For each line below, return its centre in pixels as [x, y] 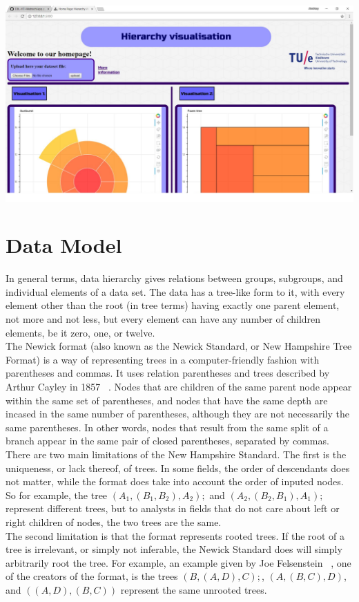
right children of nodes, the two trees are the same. [114, 521]
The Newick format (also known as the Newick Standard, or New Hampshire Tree [179, 346]
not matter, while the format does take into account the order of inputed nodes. [175, 481]
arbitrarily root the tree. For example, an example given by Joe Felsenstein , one [178, 562]
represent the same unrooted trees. [194, 589]
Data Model [64, 245]
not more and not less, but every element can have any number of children [163, 319]
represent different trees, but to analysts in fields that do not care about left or [173, 508]
